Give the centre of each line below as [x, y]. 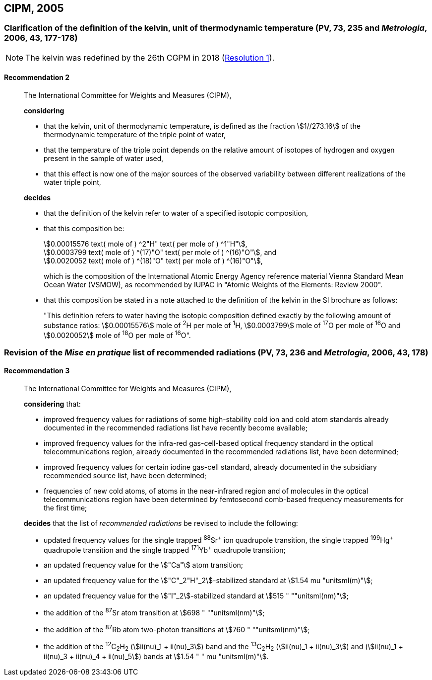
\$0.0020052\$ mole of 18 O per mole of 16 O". [117, 334]
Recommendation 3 [37, 371]
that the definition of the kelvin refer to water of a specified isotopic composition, [176, 213]
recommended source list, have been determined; [125, 475]
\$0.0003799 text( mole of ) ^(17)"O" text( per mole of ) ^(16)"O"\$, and [160, 253]
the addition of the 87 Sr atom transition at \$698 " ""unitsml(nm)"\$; [154, 612]
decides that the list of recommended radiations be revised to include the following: [161, 523]
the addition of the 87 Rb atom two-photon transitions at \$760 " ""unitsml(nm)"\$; [177, 629]
